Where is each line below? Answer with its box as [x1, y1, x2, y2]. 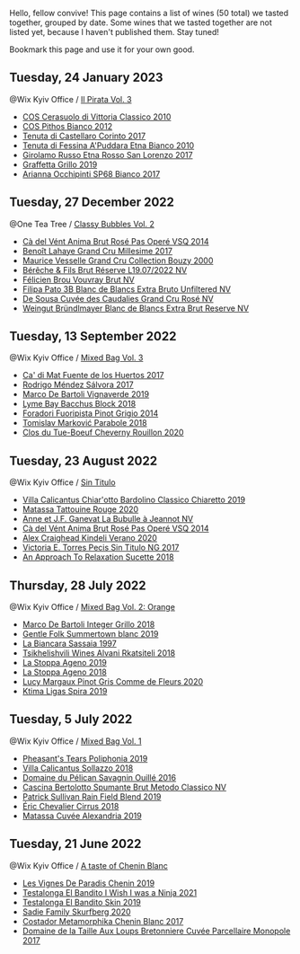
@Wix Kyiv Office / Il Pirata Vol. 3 [9, 93, 132, 104]
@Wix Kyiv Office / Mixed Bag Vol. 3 [9, 352, 144, 363]
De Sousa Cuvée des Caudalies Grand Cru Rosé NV [22, 293, 214, 304]
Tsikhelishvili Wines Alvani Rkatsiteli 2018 [22, 648, 176, 658]
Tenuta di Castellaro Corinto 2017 [22, 130, 146, 141]
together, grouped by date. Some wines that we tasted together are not [9, 17, 272, 28]
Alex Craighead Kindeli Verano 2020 [22, 533, 157, 543]
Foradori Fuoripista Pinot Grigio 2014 [22, 408, 159, 419]
